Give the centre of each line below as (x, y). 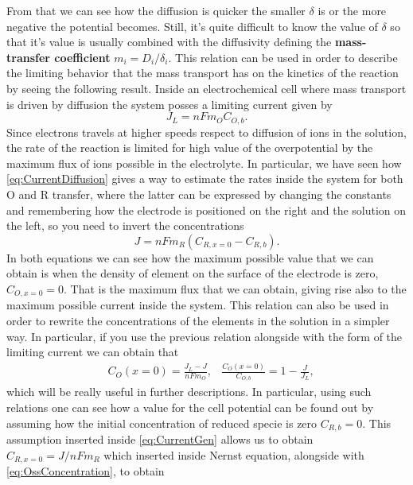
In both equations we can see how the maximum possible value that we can (190, 257)
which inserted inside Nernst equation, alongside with (234, 454)
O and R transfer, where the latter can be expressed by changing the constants (199, 194)
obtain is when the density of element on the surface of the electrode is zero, (193, 273)
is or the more (352, 10)
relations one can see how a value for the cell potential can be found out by (190, 407)
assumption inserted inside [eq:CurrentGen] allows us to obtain (160, 439)
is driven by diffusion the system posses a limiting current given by (169, 104)
